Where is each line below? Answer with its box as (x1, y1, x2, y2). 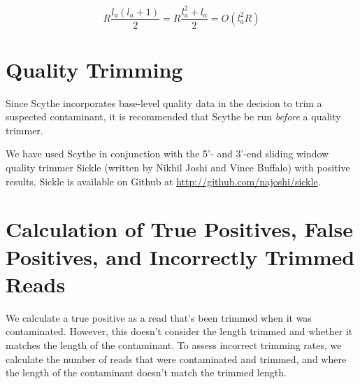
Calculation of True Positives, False (6, 215, 353, 243)
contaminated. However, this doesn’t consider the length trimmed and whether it (6, 324, 353, 339)
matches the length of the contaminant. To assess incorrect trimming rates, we (6, 337, 342, 352)
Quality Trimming (6, 55, 183, 83)
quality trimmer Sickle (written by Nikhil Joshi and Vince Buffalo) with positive (6, 160, 350, 175)
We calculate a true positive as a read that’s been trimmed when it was (6, 310, 312, 325)
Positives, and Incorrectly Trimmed (6, 242, 355, 271)
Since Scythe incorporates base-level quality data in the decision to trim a (6, 95, 322, 110)
